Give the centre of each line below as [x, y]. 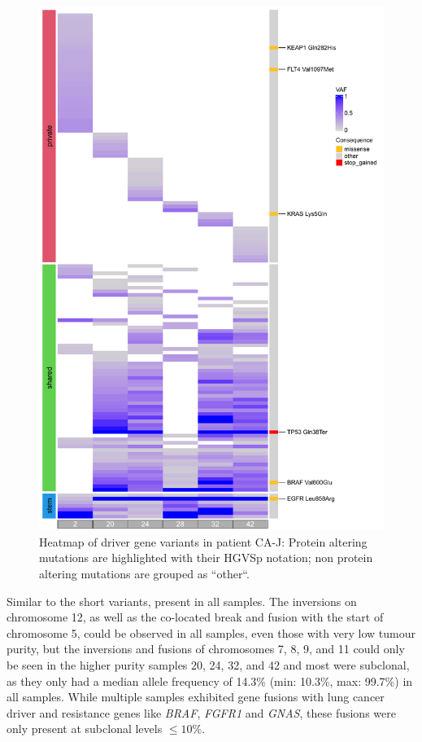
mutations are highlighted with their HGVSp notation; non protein [206, 558]
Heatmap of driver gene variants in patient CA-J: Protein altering [203, 541]
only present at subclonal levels [85, 729]
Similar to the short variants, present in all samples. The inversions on [182, 601]
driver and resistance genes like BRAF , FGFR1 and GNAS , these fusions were [201, 712]
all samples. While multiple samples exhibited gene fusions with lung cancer [196, 697]
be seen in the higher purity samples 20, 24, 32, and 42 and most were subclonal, [208, 664]
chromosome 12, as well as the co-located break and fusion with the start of [195, 617]
